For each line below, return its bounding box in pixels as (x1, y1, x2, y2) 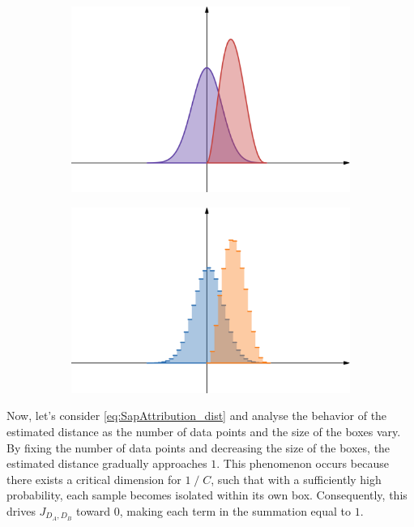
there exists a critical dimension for (6, 470, 181, 487)
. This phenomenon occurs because (216, 455, 389, 472)
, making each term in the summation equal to (119, 502, 351, 519)
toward (76, 502, 111, 519)
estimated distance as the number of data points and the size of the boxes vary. (6, 423, 401, 439)
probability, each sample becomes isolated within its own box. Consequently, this (6, 486, 408, 503)
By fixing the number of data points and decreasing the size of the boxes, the (6, 439, 391, 456)
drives (6, 502, 36, 519)
